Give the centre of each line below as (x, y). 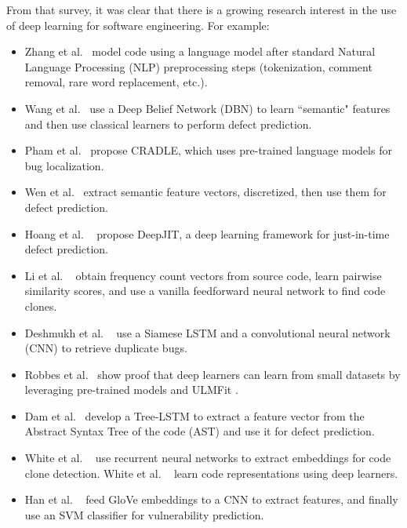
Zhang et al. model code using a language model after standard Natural (200, 51)
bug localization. (64, 165)
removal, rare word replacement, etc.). (116, 82)
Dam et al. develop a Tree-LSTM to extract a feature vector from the (194, 415)
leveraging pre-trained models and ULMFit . (131, 390)
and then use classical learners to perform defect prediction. (168, 124)
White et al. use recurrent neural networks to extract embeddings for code (208, 458)
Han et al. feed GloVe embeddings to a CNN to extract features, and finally (211, 499)
